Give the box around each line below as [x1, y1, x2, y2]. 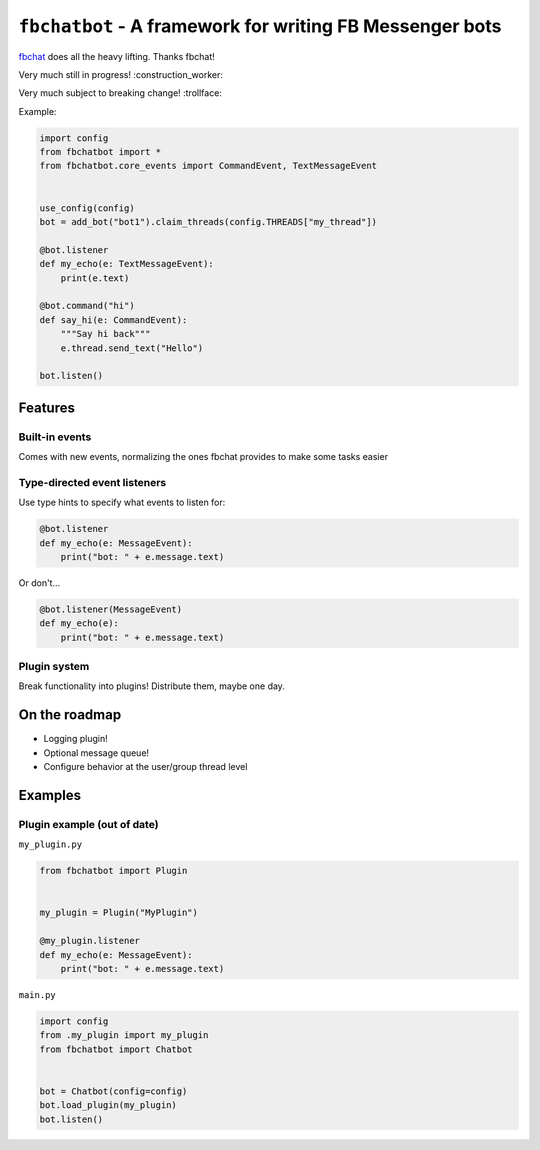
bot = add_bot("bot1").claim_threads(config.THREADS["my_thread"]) [39, 216, 378, 228]
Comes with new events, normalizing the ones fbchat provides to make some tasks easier [18, 451, 389, 463]
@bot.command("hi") [39, 300, 135, 312]
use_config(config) [39, 202, 135, 214]
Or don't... [18, 576, 61, 589]
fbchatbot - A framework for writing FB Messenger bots [18, 15, 502, 37]
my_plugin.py [18, 839, 83, 850]
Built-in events [18, 430, 92, 444]
